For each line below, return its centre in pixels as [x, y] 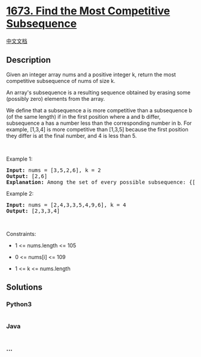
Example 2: [20, 193]
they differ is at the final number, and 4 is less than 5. [71, 136]
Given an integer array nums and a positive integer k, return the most [91, 74]
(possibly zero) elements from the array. [56, 99]
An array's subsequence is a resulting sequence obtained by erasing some [98, 92]
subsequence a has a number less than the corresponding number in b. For [99, 123]
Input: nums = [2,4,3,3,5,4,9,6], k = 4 [66, 205]
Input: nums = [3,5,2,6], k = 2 [54, 170]
